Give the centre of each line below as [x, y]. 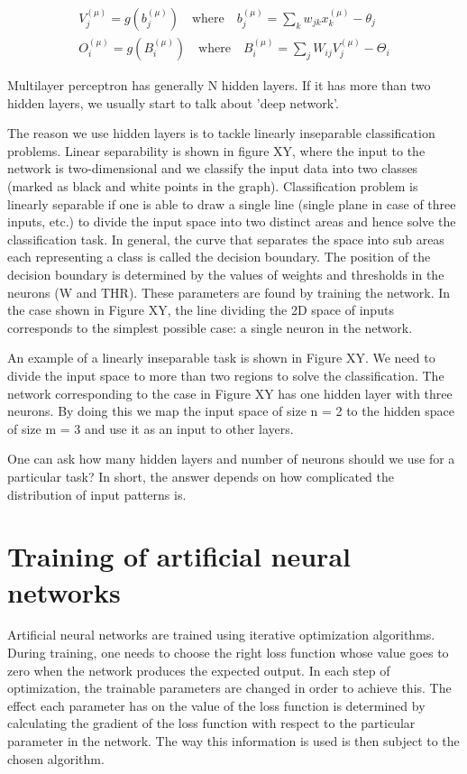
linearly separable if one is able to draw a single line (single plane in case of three [232, 203]
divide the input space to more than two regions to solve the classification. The [226, 375]
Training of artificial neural [179, 556]
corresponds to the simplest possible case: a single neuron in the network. [210, 327]
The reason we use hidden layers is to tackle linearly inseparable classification [221, 133]
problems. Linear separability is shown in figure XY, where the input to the [216, 150]
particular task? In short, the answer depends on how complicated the [201, 476]
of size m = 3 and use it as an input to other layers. [151, 428]
